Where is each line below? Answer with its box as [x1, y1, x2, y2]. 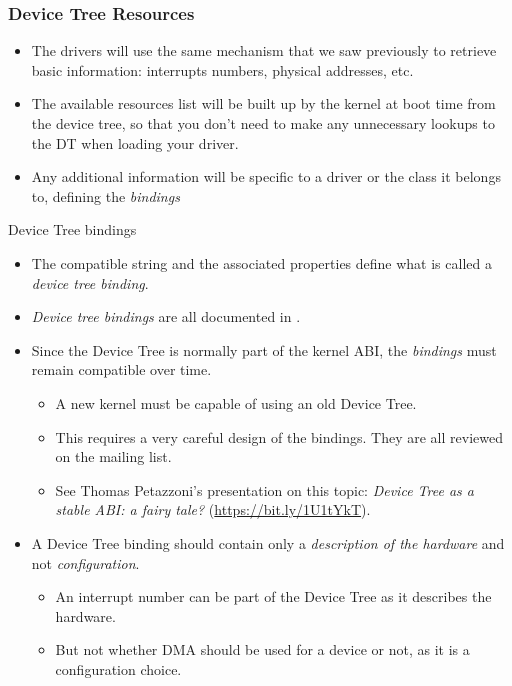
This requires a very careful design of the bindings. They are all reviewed [55, 426, 503, 447]
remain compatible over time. [31, 359, 212, 380]
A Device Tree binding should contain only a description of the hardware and [31, 532, 505, 553]
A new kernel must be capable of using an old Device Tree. [55, 392, 417, 413]
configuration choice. [55, 658, 182, 679]
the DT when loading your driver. [31, 132, 239, 153]
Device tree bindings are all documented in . [31, 306, 301, 327]
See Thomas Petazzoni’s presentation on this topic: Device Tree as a [55, 479, 474, 500]
